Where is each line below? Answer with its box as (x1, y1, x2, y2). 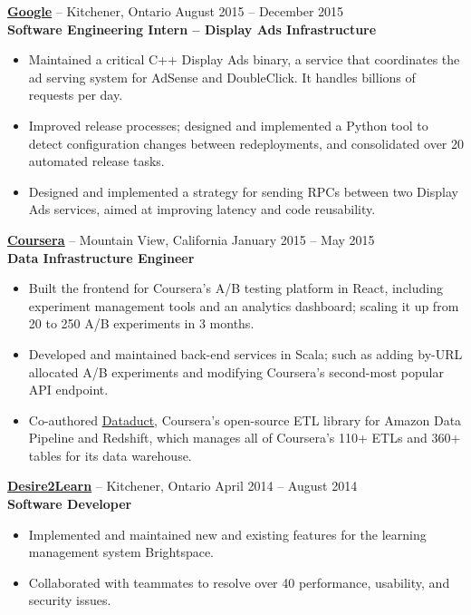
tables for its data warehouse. (28, 445, 192, 464)
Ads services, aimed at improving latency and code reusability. (28, 200, 376, 219)
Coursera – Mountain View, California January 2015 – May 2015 (7, 229, 375, 249)
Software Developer (7, 494, 132, 513)
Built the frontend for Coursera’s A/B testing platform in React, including (28, 278, 444, 298)
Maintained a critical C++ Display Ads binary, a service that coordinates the (28, 50, 460, 69)
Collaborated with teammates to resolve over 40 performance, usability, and (28, 572, 450, 591)
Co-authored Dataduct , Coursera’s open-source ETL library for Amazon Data (28, 410, 462, 429)
